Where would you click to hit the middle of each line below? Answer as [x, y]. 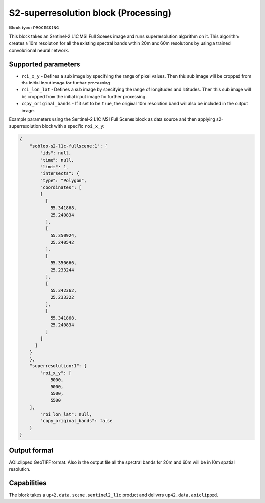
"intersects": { [60, 174]
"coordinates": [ [61, 187]
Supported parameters [45, 64]
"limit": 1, [54, 167]
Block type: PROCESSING [34, 28]
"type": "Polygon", [63, 180]
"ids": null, [56, 153]
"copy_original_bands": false [76, 421]
